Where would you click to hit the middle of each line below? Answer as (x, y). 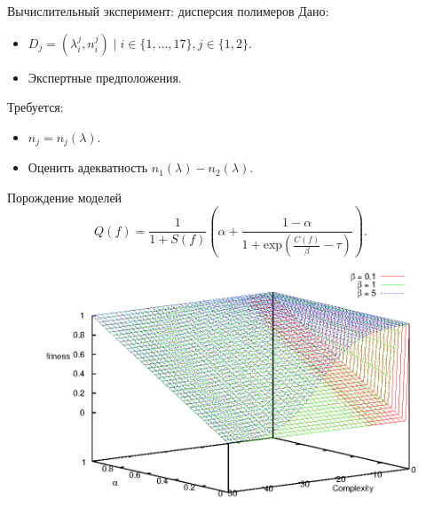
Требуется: (35, 107)
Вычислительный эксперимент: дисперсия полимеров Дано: (168, 11)
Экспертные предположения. (105, 77)
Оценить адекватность (88, 167)
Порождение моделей (65, 197)
